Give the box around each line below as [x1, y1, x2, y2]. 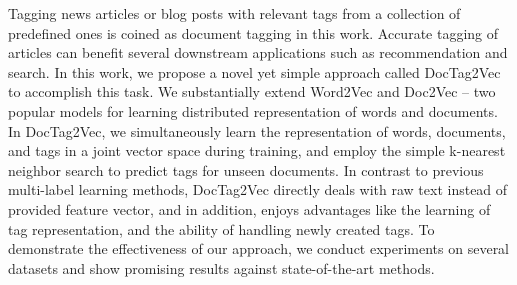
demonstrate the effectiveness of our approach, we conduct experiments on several [8, 238, 510, 259]
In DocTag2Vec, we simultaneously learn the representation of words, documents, [8, 120, 506, 141]
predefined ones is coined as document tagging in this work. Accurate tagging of [8, 22, 499, 43]
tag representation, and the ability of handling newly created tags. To [8, 218, 435, 239]
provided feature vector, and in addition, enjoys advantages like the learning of [8, 198, 491, 219]
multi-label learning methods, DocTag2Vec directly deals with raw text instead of [8, 179, 508, 200]
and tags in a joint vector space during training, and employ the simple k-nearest [8, 140, 506, 161]
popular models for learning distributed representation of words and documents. [8, 100, 498, 121]
